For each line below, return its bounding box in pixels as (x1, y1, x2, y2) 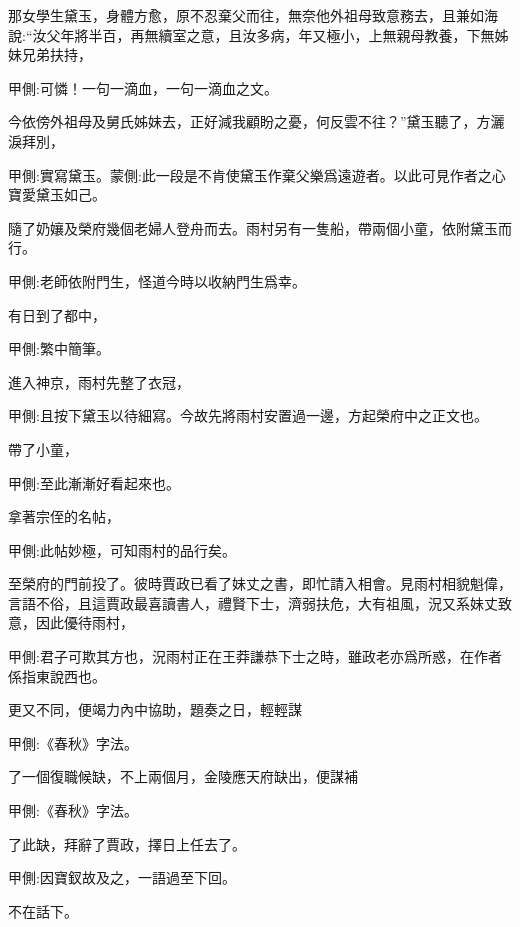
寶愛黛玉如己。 (8, 184, 106, 205)
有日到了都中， (8, 304, 106, 325)
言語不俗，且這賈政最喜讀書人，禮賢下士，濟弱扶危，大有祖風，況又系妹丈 (8, 592, 498, 613)
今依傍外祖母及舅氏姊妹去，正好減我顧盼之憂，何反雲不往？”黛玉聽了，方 (8, 111, 491, 132)
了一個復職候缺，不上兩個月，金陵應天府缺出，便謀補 (8, 766, 358, 787)
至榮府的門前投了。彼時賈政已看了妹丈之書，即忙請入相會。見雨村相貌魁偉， (8, 573, 512, 594)
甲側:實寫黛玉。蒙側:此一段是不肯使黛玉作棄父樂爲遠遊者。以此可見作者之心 (8, 164, 506, 185)
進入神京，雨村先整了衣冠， (8, 371, 190, 392)
